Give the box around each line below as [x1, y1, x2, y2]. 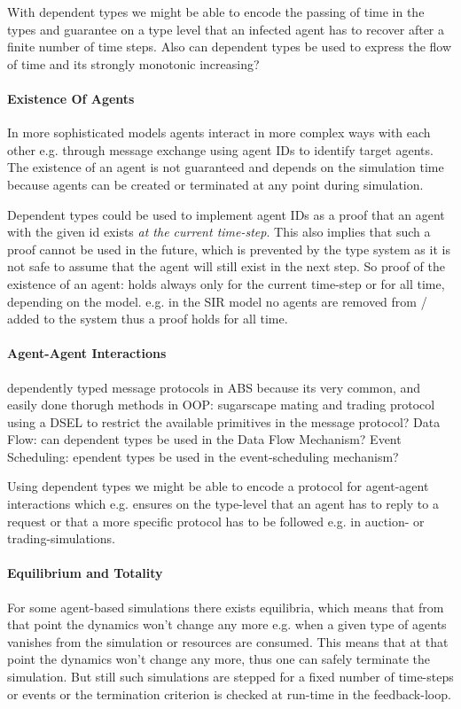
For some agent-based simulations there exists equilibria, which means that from [7, 597, 444, 616]
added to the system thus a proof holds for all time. [7, 309, 288, 328]
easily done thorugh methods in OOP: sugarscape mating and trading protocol [7, 395, 435, 414]
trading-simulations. [7, 529, 115, 548]
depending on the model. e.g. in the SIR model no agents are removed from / [7, 292, 427, 310]
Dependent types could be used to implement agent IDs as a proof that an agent [7, 205, 445, 223]
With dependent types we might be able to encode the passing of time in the [7, 3, 425, 20]
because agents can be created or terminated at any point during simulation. [7, 175, 424, 193]
